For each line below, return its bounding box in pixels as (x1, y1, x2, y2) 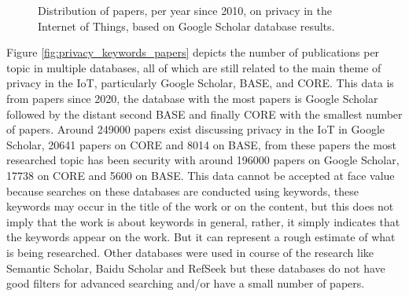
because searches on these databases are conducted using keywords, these (6, 182, 359, 199)
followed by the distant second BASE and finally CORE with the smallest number (6, 105, 403, 122)
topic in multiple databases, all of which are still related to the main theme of (6, 59, 381, 75)
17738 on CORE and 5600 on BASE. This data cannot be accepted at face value (6, 167, 395, 183)
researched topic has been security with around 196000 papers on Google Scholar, (6, 152, 400, 168)
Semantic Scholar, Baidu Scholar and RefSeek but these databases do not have (6, 259, 385, 276)
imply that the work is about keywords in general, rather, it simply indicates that (6, 213, 400, 229)
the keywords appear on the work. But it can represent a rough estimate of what (6, 229, 396, 245)
